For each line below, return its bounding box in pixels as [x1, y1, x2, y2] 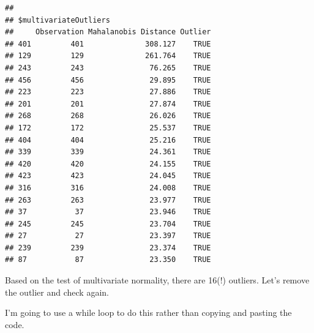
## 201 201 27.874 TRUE [5, 99, 211, 108]
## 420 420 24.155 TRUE [5, 159, 211, 168]
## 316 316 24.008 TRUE [5, 183, 211, 192]
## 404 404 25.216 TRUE [5, 135, 211, 144]
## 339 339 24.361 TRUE [5, 148, 211, 157]
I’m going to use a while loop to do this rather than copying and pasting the [5, 306, 292, 319]
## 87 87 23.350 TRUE [5, 255, 211, 264]
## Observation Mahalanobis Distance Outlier [5, 28, 211, 37]
